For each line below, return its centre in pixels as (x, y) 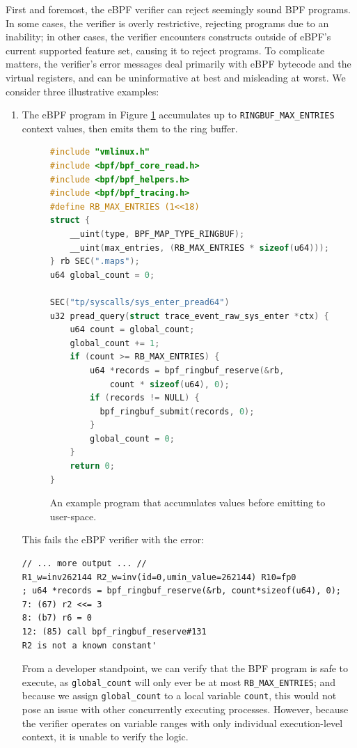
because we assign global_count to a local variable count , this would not (179, 695)
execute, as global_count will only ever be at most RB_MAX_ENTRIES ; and (179, 681)
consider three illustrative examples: (82, 91)
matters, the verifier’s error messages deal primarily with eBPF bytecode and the (178, 64)
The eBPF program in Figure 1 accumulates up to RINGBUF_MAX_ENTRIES (178, 115)
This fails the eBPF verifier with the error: (113, 539)
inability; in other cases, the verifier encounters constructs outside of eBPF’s (168, 37)
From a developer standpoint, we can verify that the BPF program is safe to (185, 668)
